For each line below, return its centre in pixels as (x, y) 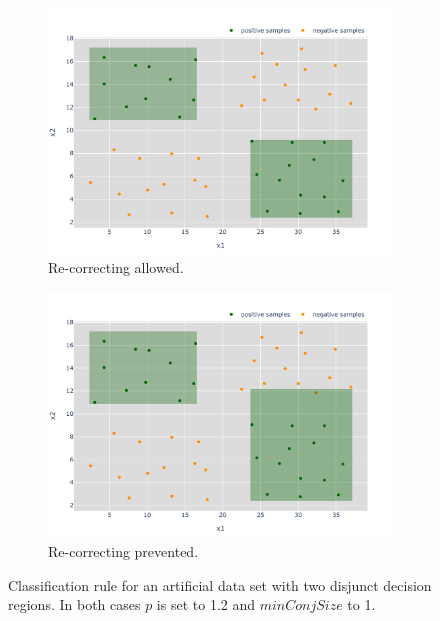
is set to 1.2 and (206, 604)
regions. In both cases (74, 604)
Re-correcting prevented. (123, 550)
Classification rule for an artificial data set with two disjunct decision (220, 584)
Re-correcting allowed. (116, 267)
